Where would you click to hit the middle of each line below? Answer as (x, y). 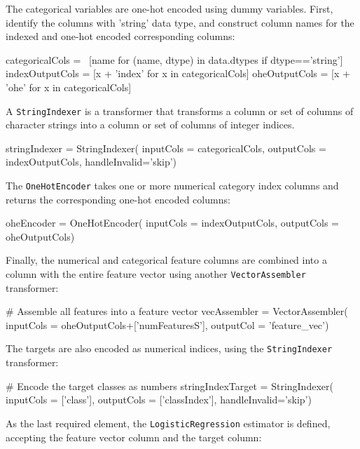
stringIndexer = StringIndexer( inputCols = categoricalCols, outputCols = (166, 148)
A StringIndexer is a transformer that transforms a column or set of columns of (180, 110)
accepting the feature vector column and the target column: (134, 437)
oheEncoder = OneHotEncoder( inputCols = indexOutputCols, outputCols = (172, 223)
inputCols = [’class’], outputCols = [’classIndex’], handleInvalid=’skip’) (159, 400)
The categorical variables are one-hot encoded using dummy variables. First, (169, 8)
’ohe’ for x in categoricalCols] (69, 87)
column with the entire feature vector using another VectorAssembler (156, 274)
